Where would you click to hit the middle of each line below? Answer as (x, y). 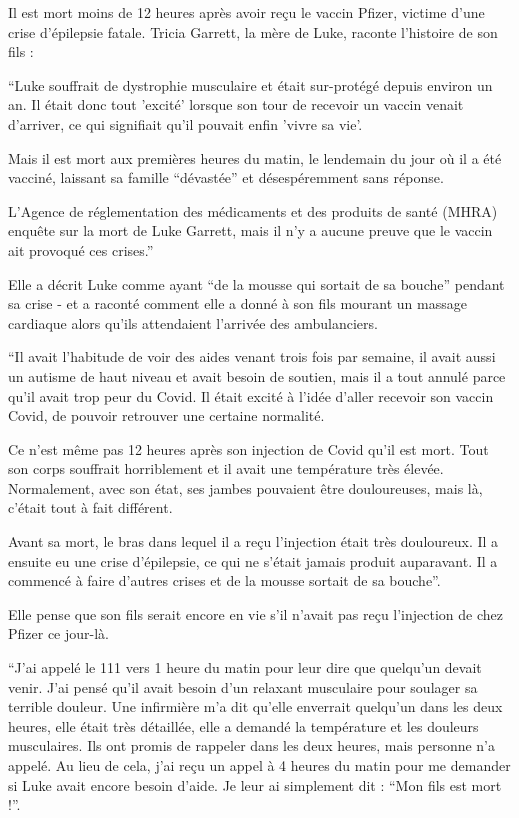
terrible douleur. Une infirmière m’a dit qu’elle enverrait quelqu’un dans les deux (255, 706)
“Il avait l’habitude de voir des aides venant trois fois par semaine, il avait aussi (252, 356)
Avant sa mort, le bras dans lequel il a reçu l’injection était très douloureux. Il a (253, 541)
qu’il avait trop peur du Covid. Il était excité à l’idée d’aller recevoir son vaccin (251, 395)
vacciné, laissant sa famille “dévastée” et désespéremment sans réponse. (226, 177)
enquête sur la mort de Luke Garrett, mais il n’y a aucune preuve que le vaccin (250, 230)
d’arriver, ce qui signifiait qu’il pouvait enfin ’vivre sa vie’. (185, 123)
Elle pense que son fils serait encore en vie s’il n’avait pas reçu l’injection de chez (255, 613)
